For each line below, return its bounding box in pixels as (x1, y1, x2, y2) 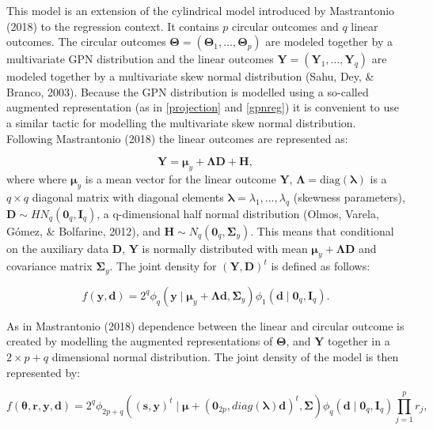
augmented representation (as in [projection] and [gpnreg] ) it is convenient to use (6, 99, 399, 115)
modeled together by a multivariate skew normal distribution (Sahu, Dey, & (6, 68, 374, 85)
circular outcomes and (231, 17, 339, 34)
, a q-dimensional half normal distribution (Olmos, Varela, (97, 205, 379, 221)
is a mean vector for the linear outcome (85, 170, 276, 187)
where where (6, 170, 67, 187)
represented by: (6, 364, 81, 380)
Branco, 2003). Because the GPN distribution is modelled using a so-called (6, 83, 369, 100)
